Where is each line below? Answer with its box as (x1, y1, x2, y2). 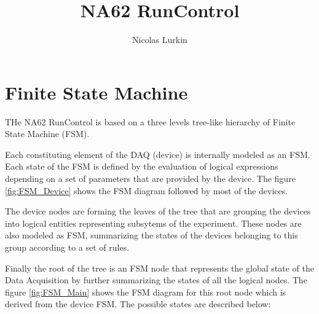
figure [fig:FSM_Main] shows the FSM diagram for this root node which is (5, 285, 286, 298)
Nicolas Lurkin (132, 33, 187, 46)
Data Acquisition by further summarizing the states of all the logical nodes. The (5, 273, 307, 286)
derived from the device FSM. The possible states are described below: (5, 297, 271, 310)
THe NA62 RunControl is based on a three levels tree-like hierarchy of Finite (5, 115, 296, 128)
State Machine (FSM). (5, 127, 90, 140)
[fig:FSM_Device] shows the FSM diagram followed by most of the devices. (5, 184, 288, 197)
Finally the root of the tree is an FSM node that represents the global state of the (5, 261, 314, 274)
